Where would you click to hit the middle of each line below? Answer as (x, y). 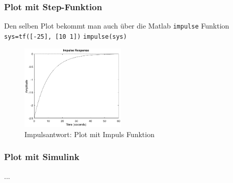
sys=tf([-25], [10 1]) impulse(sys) (66, 36)
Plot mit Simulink (42, 157)
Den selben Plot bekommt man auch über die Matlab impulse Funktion (117, 26)
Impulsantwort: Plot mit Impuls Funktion (89, 134)
